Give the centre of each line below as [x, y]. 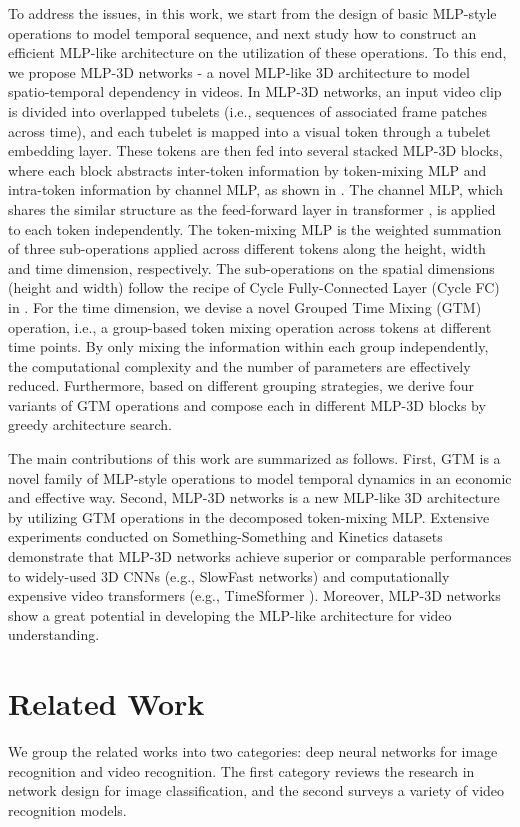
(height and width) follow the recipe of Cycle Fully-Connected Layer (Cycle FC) [254, 287]
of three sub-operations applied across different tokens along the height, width [247, 248]
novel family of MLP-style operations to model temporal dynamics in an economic [260, 477]
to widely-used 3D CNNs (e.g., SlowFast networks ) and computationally [229, 575]
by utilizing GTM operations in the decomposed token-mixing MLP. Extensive [249, 516]
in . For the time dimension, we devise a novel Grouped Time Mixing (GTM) [245, 306]
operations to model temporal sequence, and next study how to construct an [242, 32]
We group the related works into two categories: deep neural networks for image [253, 751]
